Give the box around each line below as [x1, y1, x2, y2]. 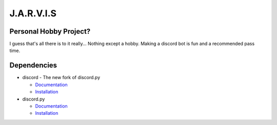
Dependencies [9, 61, 57, 70]
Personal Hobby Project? [9, 27, 91, 36]
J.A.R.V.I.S [9, 8, 56, 19]
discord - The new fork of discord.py [22, 74, 101, 81]
